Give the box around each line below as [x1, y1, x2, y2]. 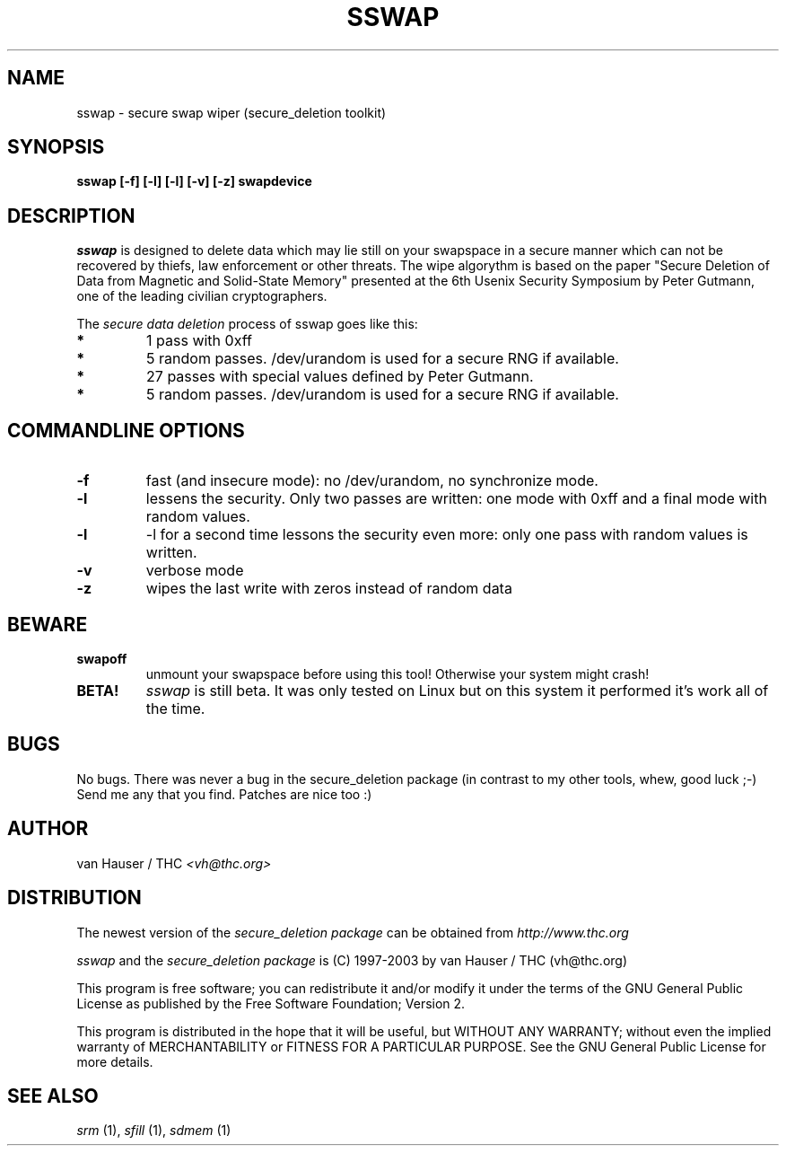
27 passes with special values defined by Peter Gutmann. [146, 367, 534, 386]
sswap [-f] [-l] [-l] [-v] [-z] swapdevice [76, 173, 312, 189]
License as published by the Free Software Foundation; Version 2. [76, 995, 466, 1011]
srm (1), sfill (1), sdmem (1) [76, 1122, 231, 1139]
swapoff [76, 650, 127, 666]
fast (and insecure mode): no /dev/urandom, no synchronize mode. [145, 471, 598, 490]
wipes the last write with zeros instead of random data [145, 579, 512, 598]
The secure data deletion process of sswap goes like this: [76, 316, 418, 332]
